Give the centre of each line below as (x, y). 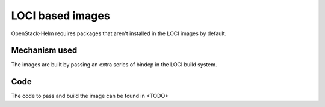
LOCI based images (61, 16)
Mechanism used (44, 51)
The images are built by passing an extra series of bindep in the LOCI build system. (114, 65)
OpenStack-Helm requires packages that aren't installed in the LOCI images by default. (119, 33)
